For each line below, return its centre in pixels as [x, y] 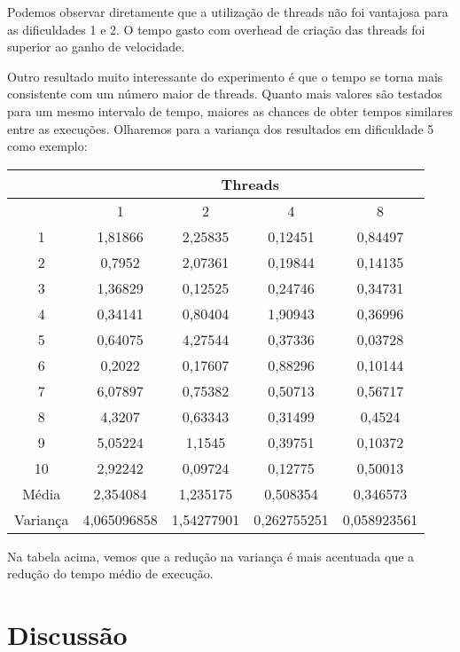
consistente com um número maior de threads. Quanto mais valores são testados [225, 94]
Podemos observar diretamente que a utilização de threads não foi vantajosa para [228, 12]
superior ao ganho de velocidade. [96, 47]
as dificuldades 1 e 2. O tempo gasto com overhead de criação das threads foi [216, 29]
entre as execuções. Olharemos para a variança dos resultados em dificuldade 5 [221, 128]
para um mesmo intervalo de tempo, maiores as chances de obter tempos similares [230, 110]
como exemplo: [47, 146]
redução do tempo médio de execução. [110, 573]
